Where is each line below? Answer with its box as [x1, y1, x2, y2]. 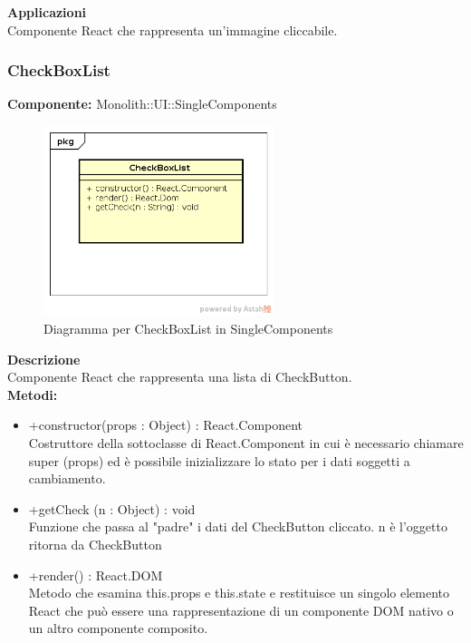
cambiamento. [28, 469, 106, 488]
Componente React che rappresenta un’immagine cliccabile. [7, 20, 338, 39]
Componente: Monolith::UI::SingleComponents [7, 94, 277, 113]
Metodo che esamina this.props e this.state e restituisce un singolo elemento [28, 583, 449, 602]
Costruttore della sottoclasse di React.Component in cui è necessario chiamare [28, 434, 464, 453]
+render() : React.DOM [28, 565, 163, 584]
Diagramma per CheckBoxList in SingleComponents [43, 319, 333, 338]
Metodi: [7, 385, 58, 404]
